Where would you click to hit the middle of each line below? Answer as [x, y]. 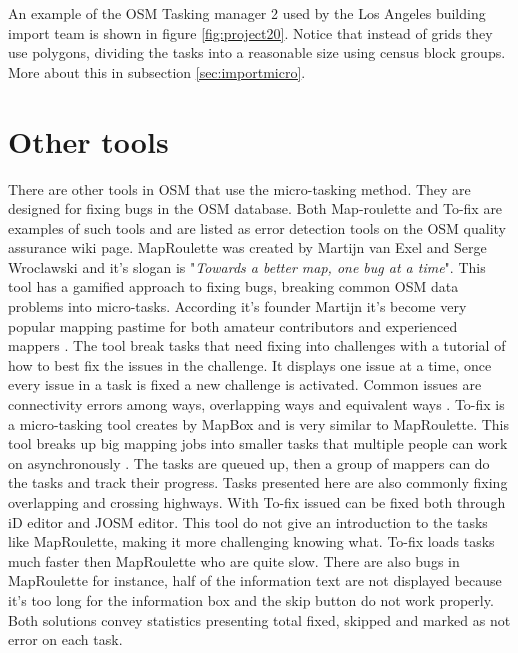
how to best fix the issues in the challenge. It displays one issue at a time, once [250, 364]
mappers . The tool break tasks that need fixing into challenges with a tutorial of [257, 345]
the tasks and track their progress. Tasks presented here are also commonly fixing [258, 482]
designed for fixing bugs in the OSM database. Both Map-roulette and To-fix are [255, 208]
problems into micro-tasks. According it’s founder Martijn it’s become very [237, 306]
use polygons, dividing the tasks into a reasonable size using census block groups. [257, 52]
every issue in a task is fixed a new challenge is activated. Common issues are [245, 384]
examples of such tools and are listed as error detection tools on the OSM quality [257, 227]
